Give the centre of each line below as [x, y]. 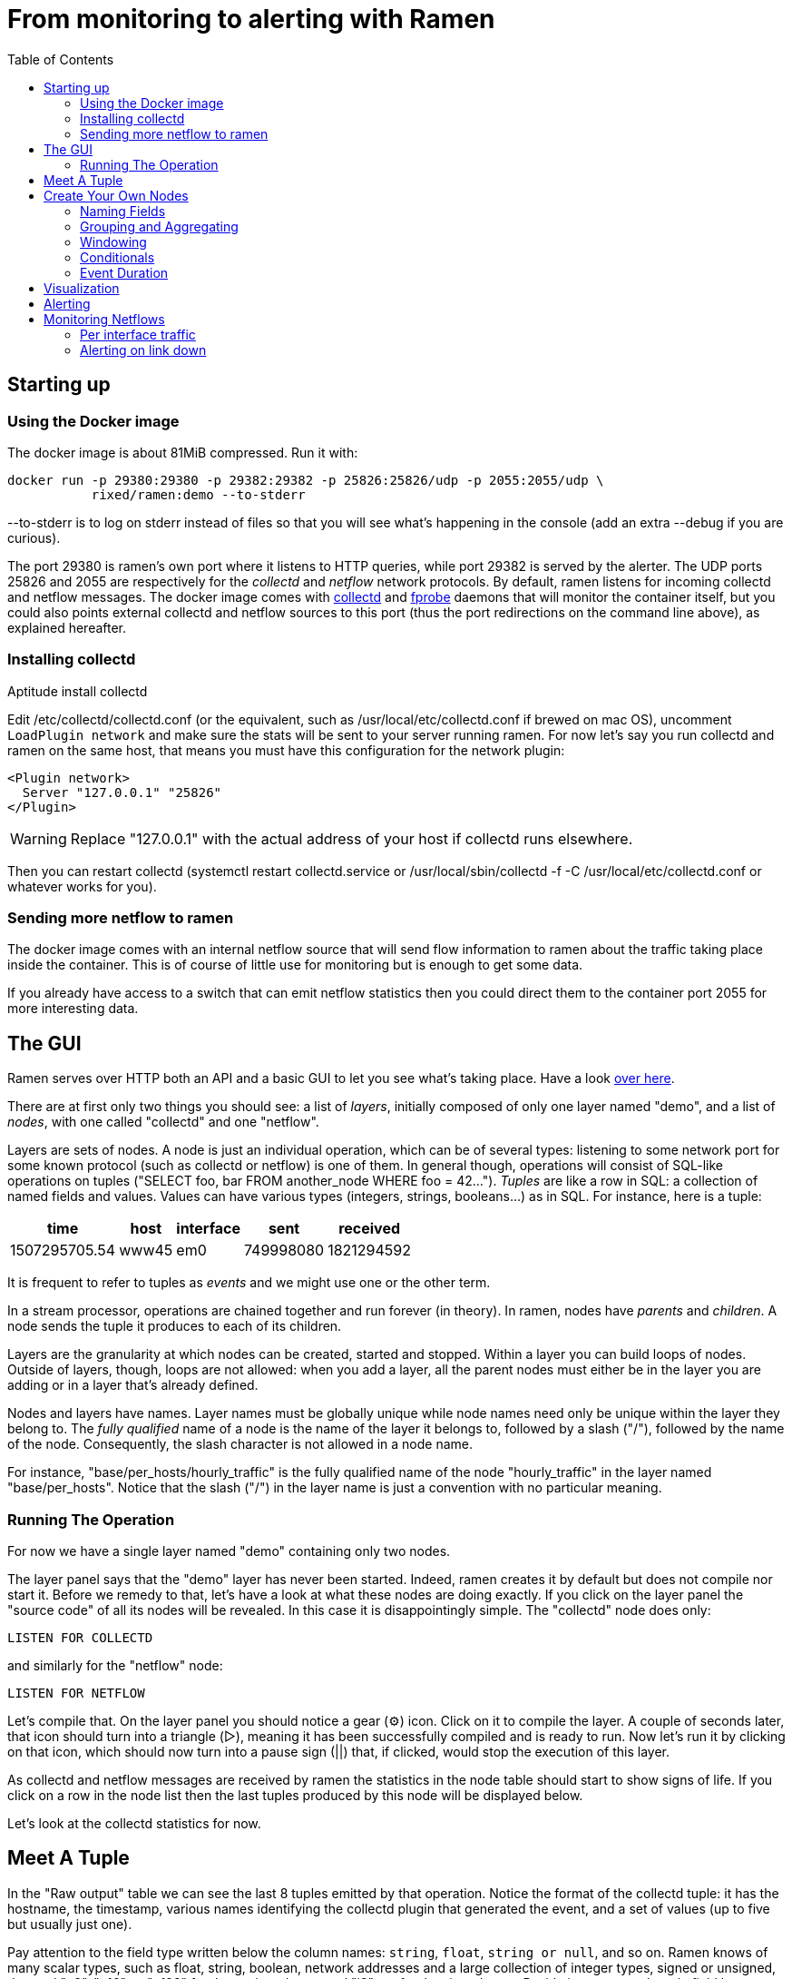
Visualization [82, 288]
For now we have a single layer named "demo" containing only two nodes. [229, 1551]
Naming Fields [123, 211]
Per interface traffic [138, 334]
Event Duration [124, 272]
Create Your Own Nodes [116, 195]
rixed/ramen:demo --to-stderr [198, 494]
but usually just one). [70, 1924]
